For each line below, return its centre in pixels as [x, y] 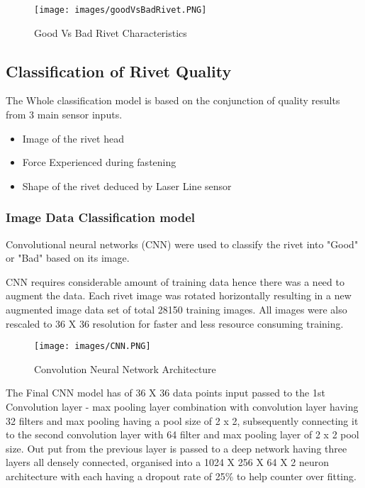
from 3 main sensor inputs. [64, 115]
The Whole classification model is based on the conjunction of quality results [173, 100]
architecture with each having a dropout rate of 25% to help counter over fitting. [181, 476]
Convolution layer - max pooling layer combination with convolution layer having [182, 407]
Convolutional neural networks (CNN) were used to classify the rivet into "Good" [182, 244]
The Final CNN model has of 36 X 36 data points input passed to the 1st [165, 393]
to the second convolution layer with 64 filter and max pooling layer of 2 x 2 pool [182, 434]
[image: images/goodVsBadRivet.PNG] [120, 10]
